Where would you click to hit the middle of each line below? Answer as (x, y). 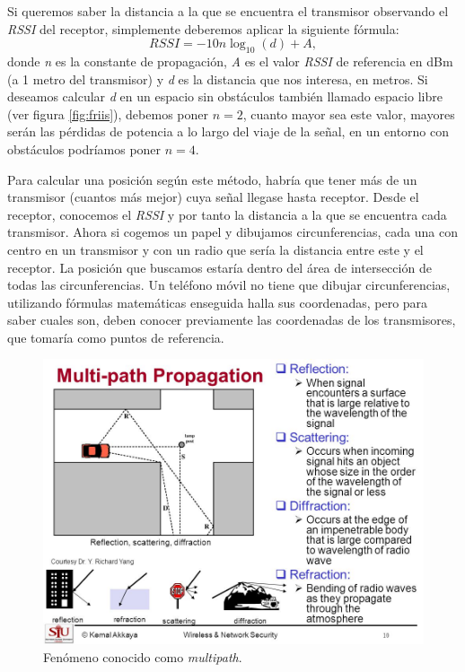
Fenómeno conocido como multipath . (143, 657)
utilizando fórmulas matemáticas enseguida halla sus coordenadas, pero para (218, 302)
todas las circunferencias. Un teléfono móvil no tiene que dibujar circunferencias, (229, 285)
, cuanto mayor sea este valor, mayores (349, 113)
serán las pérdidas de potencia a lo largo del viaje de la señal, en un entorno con (228, 131)
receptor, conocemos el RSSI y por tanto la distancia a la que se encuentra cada (227, 214)
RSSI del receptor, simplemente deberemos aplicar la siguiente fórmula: (203, 28)
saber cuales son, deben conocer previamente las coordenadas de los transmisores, (232, 320)
